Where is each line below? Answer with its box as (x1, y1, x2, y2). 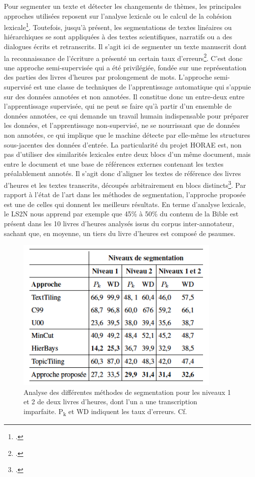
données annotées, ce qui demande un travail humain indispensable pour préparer (4, 110, 249, 120)
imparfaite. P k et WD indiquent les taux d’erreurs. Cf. (24, 406, 187, 417)
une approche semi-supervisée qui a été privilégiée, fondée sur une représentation (4, 62, 247, 72)
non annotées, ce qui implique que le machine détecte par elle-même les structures (4, 130, 251, 140)
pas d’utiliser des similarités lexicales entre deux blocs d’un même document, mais (4, 149, 251, 159)
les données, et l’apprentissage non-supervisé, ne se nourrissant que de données (4, 120, 240, 130)
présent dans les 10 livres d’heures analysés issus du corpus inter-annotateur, (4, 218, 234, 229)
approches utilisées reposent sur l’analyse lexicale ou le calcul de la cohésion (4, 10, 232, 21)
